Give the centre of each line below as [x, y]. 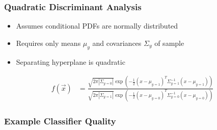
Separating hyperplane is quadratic [71, 61]
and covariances [117, 43]
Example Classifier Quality [60, 121]
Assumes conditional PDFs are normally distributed [97, 26]
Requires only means [48, 43]
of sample [169, 43]
